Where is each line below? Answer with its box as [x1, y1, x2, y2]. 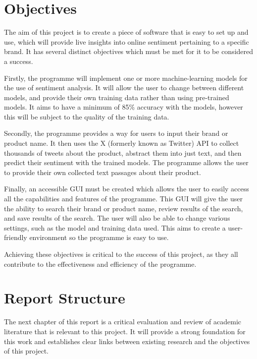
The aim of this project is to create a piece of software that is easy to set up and [4, 27, 249, 37]
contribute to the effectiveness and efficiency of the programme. [4, 258, 197, 269]
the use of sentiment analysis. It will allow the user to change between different [4, 82, 244, 93]
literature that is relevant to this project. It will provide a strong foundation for [4, 326, 246, 336]
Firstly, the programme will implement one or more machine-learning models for [4, 72, 248, 83]
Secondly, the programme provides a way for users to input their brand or [4, 128, 228, 138]
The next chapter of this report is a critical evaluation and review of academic [4, 316, 242, 327]
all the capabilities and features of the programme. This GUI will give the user [4, 193, 243, 204]
